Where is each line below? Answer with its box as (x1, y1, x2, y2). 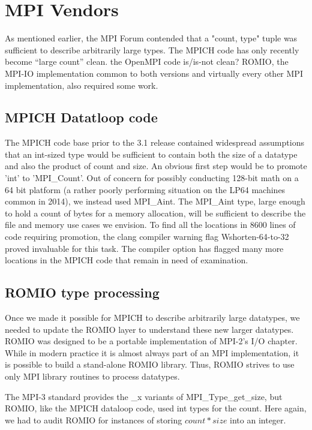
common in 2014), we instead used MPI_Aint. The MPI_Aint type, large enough (5, 195, 305, 208)
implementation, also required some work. (5, 79, 158, 91)
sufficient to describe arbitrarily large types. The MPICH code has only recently (5, 43, 299, 56)
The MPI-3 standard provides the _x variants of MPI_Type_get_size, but (5, 390, 283, 402)
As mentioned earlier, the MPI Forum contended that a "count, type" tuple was (5, 32, 298, 44)
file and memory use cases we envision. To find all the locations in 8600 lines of (5, 218, 296, 231)
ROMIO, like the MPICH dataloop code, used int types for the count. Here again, (5, 402, 307, 414)
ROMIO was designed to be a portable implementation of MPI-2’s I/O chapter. (5, 335, 298, 347)
